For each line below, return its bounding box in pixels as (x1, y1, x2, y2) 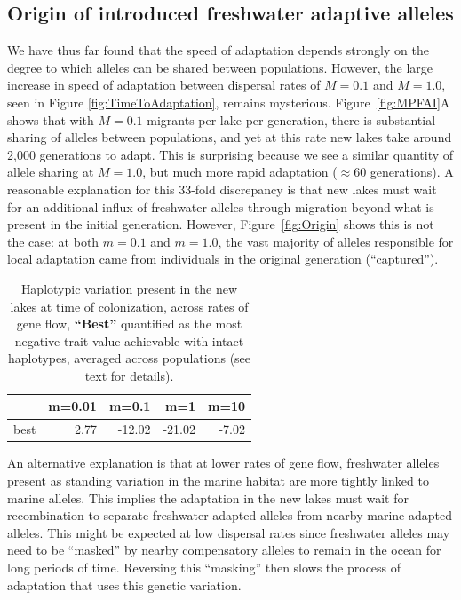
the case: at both (7, 232, 99, 250)
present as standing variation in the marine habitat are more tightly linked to (7, 471, 429, 490)
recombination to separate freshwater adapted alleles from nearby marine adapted (7, 506, 453, 525)
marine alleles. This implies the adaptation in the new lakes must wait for (7, 488, 409, 507)
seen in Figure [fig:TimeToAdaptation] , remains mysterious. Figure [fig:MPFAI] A (7, 92, 450, 111)
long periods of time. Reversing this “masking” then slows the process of (7, 557, 401, 576)
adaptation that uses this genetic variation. (7, 575, 242, 594)
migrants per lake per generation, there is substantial (147, 110, 436, 129)
